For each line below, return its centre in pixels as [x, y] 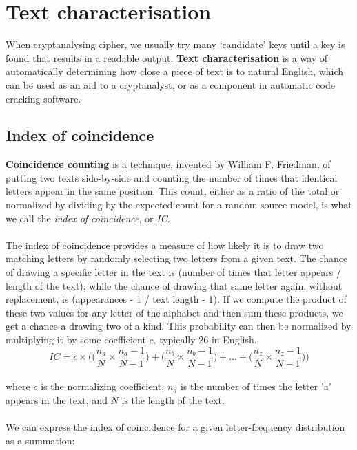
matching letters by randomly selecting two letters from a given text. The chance [177, 258]
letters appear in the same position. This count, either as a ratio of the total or [173, 191]
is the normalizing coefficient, [103, 386]
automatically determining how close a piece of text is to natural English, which [175, 71]
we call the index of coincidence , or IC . [88, 218]
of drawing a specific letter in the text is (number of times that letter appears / [173, 272]
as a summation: [40, 440]
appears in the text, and [57, 399]
